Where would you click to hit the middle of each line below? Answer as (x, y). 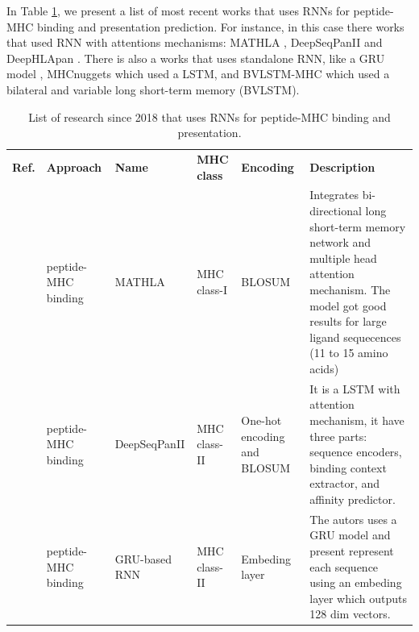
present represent (352, 551)
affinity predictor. (353, 499)
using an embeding (356, 582)
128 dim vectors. (350, 614)
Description (342, 166)
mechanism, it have (357, 420)
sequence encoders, (356, 452)
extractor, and (345, 483)
